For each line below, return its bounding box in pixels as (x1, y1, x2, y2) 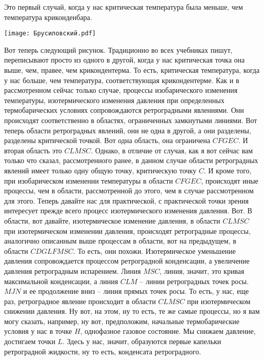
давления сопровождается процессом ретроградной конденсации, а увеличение (4, 255, 250, 266)
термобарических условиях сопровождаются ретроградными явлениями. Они (4, 105, 244, 115)
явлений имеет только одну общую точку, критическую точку (4, 165, 196, 175)
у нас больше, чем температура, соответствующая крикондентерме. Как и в (4, 74, 239, 85)
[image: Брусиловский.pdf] (4, 30, 96, 37)
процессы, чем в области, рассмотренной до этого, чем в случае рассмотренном (4, 185, 254, 196)
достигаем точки (4, 336, 55, 347)
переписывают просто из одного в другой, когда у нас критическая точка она (4, 54, 245, 65)
